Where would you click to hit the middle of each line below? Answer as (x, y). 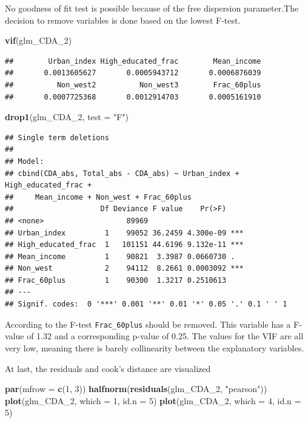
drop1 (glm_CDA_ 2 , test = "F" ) (67, 117)
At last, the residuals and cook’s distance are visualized (108, 368)
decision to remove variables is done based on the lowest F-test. (123, 20)
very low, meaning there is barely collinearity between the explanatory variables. (155, 347)
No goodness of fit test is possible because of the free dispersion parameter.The (152, 8)
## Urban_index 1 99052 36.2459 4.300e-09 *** (124, 233)
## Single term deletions (57, 137)
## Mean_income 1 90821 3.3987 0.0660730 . (120, 256)
